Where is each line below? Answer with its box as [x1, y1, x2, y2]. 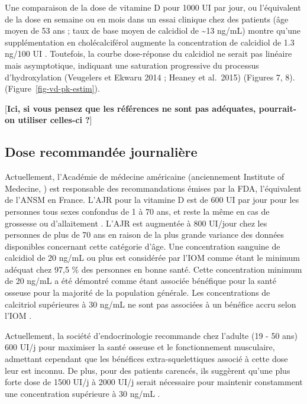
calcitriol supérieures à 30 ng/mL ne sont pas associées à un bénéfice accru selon [5, 298, 296, 310]
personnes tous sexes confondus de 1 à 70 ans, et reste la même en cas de [5, 205, 270, 217]
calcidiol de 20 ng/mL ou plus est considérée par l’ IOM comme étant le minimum [5, 251, 300, 264]
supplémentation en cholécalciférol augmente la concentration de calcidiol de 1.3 [5, 35, 295, 48]
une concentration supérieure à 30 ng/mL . [5, 387, 160, 399]
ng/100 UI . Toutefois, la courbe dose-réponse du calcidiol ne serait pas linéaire [5, 47, 292, 60]
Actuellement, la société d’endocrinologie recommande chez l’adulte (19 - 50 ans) [5, 329, 298, 341]
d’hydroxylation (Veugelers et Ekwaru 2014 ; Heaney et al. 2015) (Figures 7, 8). [5, 70, 295, 83]
